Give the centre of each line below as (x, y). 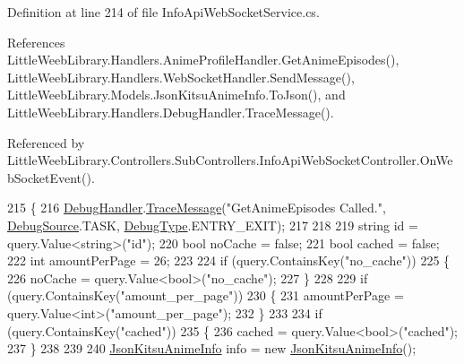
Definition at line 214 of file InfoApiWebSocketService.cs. (163, 12)
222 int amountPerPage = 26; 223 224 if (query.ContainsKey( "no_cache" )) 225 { (229, 260)
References (36, 42)
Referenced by (46, 142)
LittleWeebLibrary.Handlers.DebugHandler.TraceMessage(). (171, 112)
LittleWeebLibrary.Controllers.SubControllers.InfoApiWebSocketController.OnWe (230, 160)
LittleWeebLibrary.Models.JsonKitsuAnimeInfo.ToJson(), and (176, 95)
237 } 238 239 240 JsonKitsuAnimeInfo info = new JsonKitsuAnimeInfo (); (212, 348)
